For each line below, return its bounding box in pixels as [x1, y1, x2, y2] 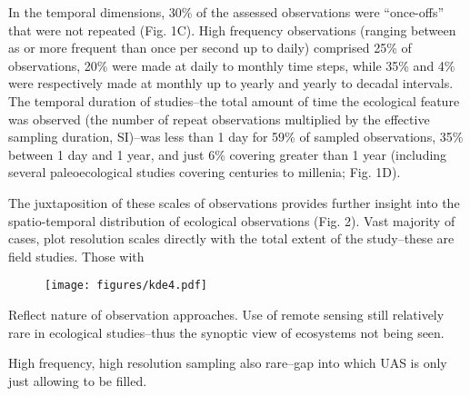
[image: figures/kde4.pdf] [45, 279, 207, 292]
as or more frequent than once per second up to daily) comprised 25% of [8, 38, 412, 57]
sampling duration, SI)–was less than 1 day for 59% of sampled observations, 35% [8, 127, 464, 146]
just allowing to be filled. [8, 371, 147, 390]
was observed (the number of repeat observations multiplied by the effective [8, 109, 430, 128]
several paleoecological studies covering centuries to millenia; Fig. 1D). [8, 163, 401, 182]
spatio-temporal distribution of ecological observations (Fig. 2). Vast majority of [8, 211, 455, 230]
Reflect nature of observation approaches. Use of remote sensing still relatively [8, 304, 445, 323]
